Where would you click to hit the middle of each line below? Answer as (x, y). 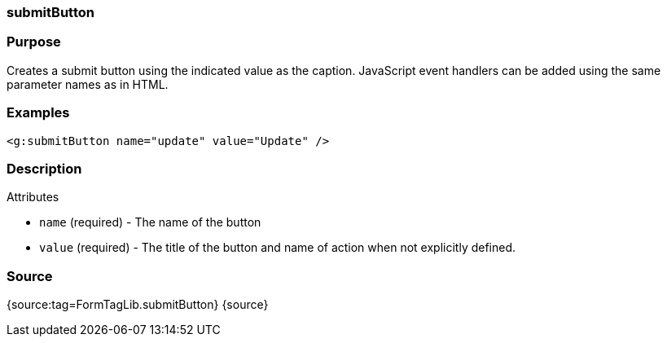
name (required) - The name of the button (150, 222)
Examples (38, 113)
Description (44, 168)
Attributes (33, 197)
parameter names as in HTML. (88, 84)
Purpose (34, 42)
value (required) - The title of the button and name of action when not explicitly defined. (278, 248)
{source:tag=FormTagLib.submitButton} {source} (138, 304)
